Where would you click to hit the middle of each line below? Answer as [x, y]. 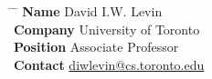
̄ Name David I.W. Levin [88, 11]
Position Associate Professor [96, 47]
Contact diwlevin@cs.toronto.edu [109, 64]
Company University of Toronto [107, 29]
